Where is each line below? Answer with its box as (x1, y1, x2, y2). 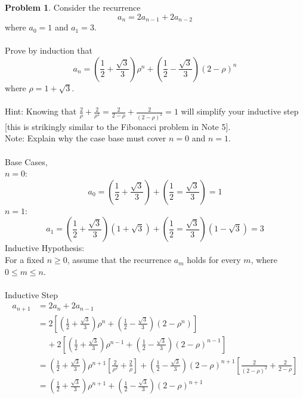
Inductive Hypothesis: (5, 242, 85, 254)
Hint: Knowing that (5, 105, 77, 117)
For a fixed (5, 253, 44, 266)
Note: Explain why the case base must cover (5, 132, 166, 144)
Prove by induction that (5, 44, 92, 57)
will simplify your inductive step (181, 105, 299, 117)
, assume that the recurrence (67, 253, 172, 266)
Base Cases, (5, 155, 48, 168)
